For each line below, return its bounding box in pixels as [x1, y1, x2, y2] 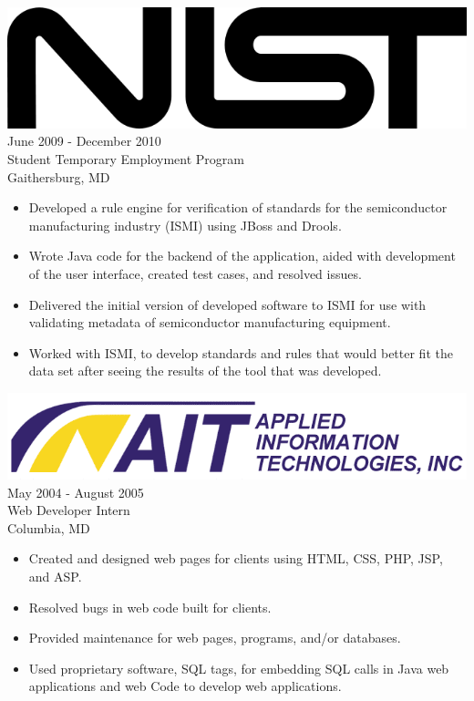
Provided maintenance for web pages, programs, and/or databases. [28, 628, 401, 647]
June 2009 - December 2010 [7, 131, 161, 150]
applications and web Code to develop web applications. [28, 676, 342, 696]
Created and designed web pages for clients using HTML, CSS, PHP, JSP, [28, 549, 443, 568]
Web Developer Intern [7, 500, 130, 520]
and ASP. [28, 566, 82, 585]
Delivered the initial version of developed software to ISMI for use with [28, 294, 427, 314]
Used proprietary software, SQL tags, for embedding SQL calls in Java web [28, 658, 449, 677]
